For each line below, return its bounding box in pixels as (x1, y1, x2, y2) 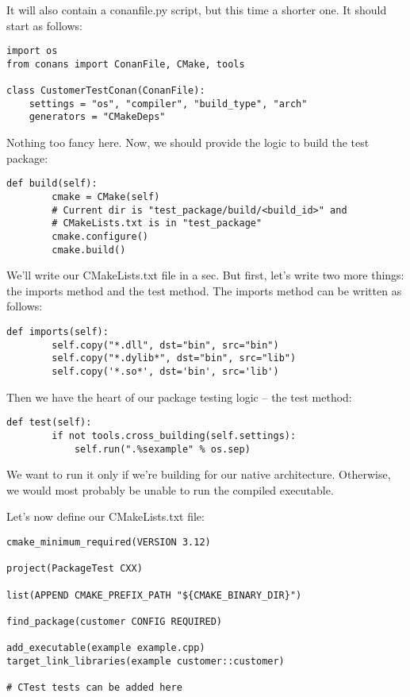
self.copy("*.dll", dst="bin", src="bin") (52, 339, 279, 351)
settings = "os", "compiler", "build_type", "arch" (29, 98, 308, 110)
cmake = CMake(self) (52, 191, 160, 202)
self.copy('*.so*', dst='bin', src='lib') (52, 366, 279, 377)
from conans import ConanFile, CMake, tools (6, 58, 245, 70)
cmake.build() (52, 244, 126, 256)
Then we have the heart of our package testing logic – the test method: (6, 388, 352, 405)
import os (6, 45, 58, 57)
